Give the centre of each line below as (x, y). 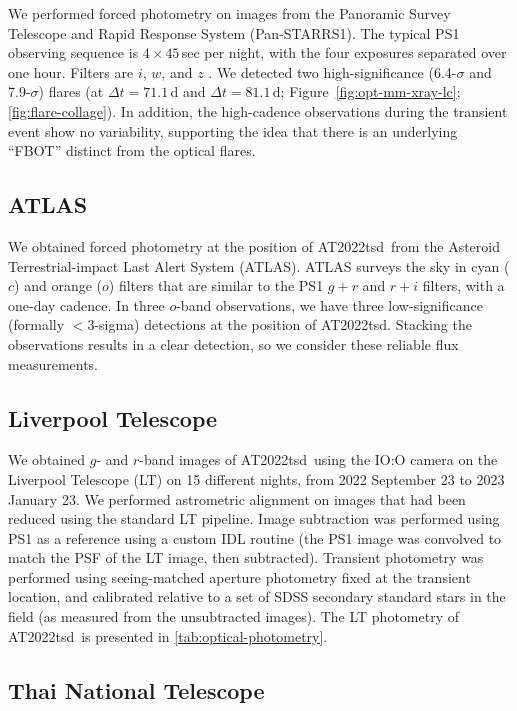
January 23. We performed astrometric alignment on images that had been (237, 498)
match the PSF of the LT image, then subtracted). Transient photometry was (246, 557)
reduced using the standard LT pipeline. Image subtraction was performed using (254, 518)
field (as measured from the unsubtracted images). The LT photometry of (233, 616)
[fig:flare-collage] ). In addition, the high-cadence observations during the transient (258, 110)
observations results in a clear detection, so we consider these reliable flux (233, 343)
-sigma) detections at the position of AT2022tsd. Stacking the (283, 324)
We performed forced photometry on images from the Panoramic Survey (229, 13)
